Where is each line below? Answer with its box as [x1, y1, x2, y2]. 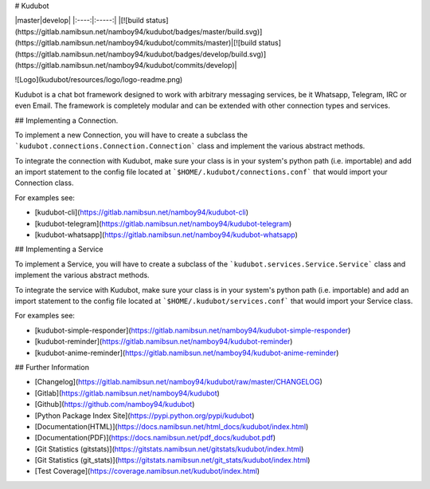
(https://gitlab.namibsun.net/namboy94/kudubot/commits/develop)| [14, 60, 237, 69]
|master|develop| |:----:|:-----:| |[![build [14, 16, 145, 26]
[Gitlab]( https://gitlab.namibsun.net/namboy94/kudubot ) [34, 388, 221, 398]
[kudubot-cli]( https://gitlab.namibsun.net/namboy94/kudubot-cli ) [34, 207, 249, 217]
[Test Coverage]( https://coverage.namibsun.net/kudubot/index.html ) [34, 467, 260, 476]
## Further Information [14, 362, 89, 372]
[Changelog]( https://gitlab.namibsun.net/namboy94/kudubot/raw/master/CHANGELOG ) [34, 377, 322, 387]
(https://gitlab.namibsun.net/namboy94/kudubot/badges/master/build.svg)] [14, 26, 263, 36]
